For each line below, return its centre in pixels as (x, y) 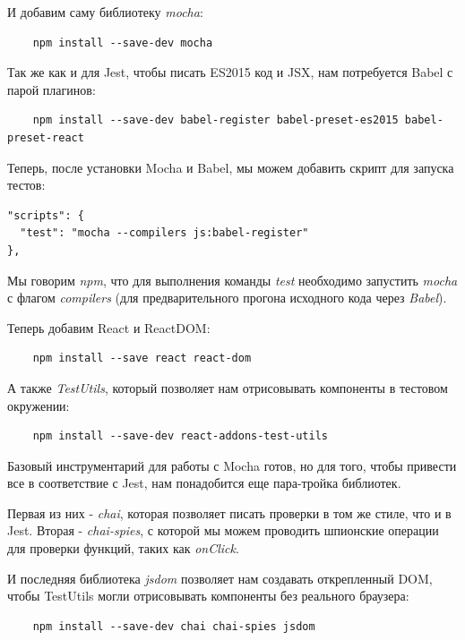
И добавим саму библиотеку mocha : (105, 12)
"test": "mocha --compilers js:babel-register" (164, 233)
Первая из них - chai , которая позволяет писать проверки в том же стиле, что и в (229, 512)
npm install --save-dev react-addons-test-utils (180, 436)
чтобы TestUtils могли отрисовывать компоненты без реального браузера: (208, 596)
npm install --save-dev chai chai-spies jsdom (174, 626)
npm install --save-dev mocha (123, 43)
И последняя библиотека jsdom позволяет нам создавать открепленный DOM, (220, 578)
